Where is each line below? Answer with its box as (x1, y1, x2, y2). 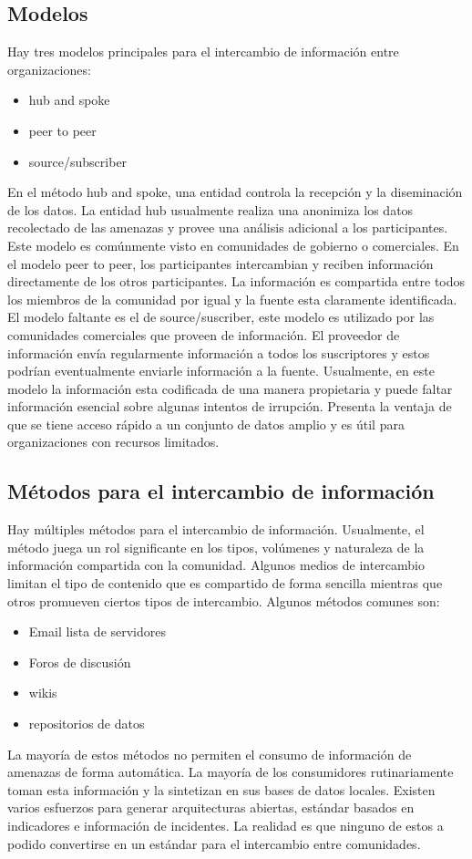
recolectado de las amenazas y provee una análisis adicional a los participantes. (7, 218, 448, 237)
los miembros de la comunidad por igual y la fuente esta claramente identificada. (7, 289, 457, 308)
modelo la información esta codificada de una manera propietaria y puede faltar (7, 378, 453, 398)
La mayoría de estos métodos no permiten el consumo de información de (7, 744, 412, 763)
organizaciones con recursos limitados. (7, 432, 220, 451)
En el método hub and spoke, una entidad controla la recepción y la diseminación (7, 182, 463, 202)
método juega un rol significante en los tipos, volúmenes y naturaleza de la (7, 537, 425, 556)
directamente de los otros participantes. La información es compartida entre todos (7, 272, 466, 291)
